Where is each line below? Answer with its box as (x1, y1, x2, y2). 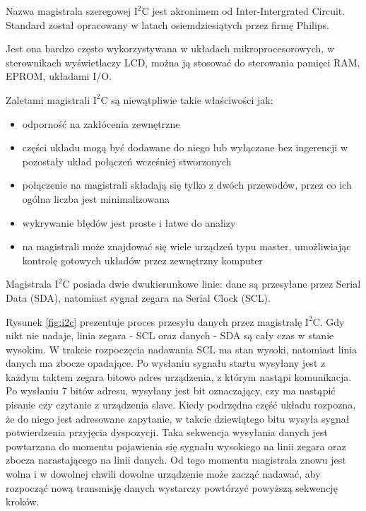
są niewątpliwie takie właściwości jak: (111, 92, 273, 107)
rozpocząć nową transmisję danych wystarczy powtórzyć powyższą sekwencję (6, 480, 338, 495)
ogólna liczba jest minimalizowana (22, 191, 170, 206)
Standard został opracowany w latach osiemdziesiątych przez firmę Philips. (6, 17, 330, 32)
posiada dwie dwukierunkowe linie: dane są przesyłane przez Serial (73, 276, 361, 291)
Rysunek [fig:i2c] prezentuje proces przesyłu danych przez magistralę (6, 314, 302, 329)
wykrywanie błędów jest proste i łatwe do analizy (22, 215, 236, 230)
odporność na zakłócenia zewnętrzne (22, 116, 180, 131)
